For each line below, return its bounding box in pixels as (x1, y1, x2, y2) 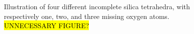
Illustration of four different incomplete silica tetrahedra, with (4, 1, 190, 11)
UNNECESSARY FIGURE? (4, 20, 89, 31)
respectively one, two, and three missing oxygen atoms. (4, 11, 169, 21)
